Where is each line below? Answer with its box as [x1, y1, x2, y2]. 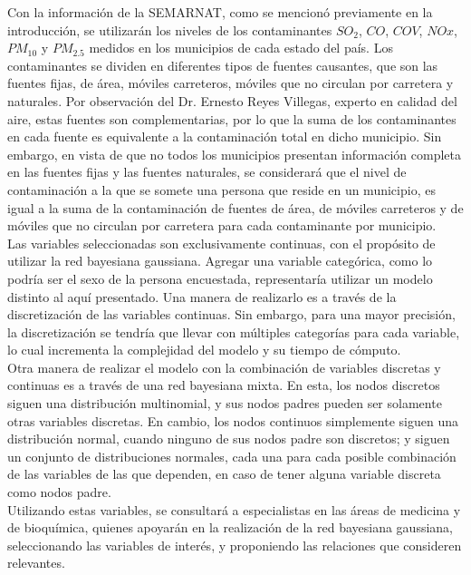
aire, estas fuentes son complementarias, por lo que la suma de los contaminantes [7, 109, 457, 128]
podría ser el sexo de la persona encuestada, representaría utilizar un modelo [7, 268, 433, 287]
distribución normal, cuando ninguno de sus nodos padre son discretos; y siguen [7, 429, 450, 448]
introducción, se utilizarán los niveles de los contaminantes [7, 20, 332, 39]
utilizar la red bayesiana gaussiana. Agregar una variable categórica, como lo [7, 251, 433, 270]
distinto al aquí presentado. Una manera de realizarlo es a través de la [7, 287, 397, 306]
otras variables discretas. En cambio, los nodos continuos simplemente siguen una [7, 411, 458, 430]
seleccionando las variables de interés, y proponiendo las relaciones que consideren [7, 535, 462, 554]
